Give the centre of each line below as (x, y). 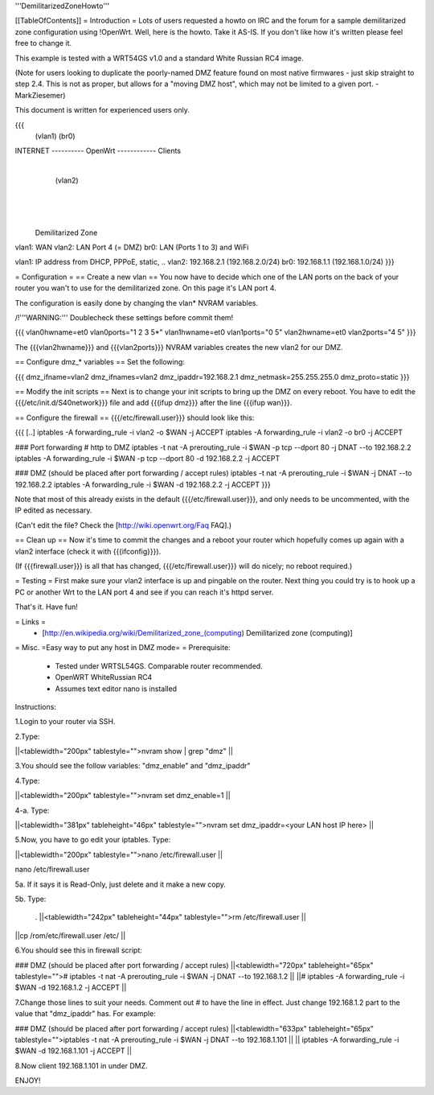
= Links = (31, 622)
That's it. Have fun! (46, 607)
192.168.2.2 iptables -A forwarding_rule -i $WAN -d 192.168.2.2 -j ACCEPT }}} (143, 484)
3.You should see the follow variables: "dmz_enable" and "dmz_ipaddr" (133, 766)
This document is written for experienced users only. (102, 110)
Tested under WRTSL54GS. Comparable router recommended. (159, 666)
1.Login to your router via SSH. (65, 722)
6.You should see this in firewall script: (78, 950)
